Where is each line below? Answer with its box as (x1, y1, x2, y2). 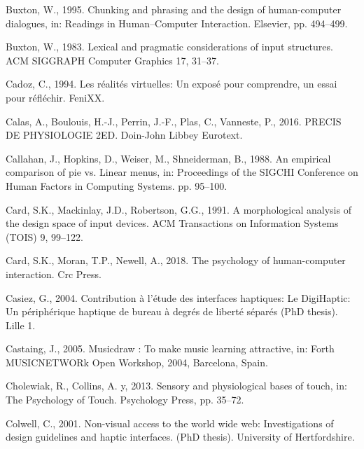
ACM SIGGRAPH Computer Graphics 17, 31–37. (6, 53, 219, 67)
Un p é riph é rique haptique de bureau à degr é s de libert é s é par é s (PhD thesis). (6, 304, 338, 319)
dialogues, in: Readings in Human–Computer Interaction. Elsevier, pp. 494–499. (6, 15, 348, 30)
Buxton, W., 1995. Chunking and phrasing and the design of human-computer (6, 2, 342, 16)
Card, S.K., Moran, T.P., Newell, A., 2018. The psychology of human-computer (6, 253, 346, 268)
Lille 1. (6, 317, 36, 332)
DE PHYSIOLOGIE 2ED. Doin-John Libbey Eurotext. (6, 127, 243, 142)
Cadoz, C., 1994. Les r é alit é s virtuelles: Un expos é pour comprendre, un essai (6, 76, 337, 91)
